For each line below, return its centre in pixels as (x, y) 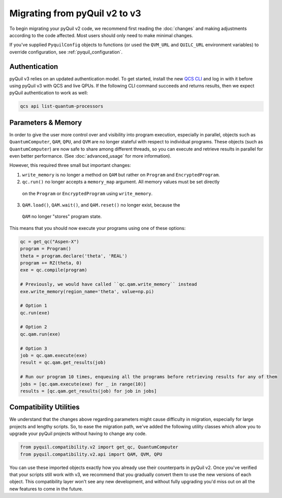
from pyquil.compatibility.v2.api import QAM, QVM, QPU (91, 454)
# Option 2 (34, 327)
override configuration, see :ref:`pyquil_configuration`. (66, 52)
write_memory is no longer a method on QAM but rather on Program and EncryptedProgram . (121, 174)
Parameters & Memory (46, 122)
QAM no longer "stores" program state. (62, 217)
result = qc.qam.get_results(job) (63, 363)
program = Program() (45, 249)
